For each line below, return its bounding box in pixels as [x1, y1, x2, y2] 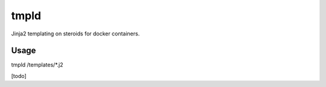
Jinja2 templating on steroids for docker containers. [11, 30, 140, 37]
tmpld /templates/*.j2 [11, 61, 63, 68]
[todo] [11, 72, 27, 79]
